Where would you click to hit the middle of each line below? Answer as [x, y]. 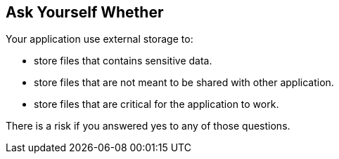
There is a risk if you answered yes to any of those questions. [148, 126]
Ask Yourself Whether [85, 12]
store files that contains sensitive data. [123, 61]
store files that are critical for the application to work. [156, 104]
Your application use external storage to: [100, 39]
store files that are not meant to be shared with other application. [184, 83]
